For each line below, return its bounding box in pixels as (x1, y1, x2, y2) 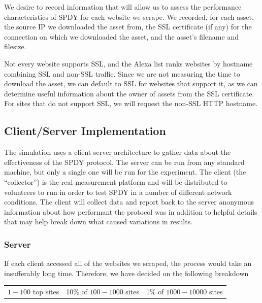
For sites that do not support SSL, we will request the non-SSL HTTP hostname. (4, 98, 258, 109)
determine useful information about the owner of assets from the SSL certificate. (4, 88, 254, 98)
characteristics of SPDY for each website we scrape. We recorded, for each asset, (4, 11, 254, 22)
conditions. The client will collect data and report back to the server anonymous (4, 196, 254, 207)
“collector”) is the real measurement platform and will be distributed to (4, 176, 227, 187)
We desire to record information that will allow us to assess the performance (4, 2, 242, 12)
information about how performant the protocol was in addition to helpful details (4, 206, 257, 217)
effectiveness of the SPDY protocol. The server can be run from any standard (4, 156, 245, 167)
